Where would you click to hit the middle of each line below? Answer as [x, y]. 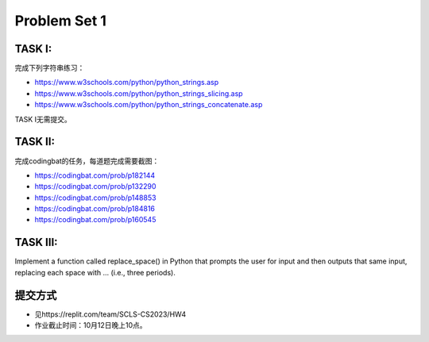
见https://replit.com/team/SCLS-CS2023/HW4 [110, 314]
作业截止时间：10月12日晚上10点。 [91, 325]
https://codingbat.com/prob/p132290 [95, 186]
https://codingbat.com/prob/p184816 [95, 209]
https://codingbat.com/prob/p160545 [95, 220]
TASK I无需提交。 [43, 119]
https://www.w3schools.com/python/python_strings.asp [127, 83]
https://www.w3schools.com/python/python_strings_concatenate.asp [149, 105]
